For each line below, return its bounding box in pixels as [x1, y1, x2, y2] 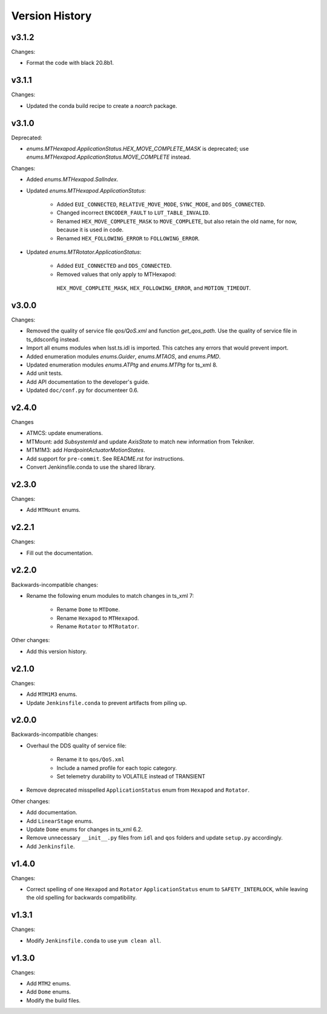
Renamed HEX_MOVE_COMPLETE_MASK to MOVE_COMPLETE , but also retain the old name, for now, [56, 217, 297, 225]
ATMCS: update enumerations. [26, 429, 103, 437]
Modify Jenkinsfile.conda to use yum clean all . [26, 936, 162, 944]
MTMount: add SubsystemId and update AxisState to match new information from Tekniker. [26, 438, 254, 445]
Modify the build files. [26, 996, 81, 1004]
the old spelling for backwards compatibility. [26, 894, 137, 901]
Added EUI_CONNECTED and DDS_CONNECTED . [56, 262, 172, 270]
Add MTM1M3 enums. [26, 691, 78, 698]
